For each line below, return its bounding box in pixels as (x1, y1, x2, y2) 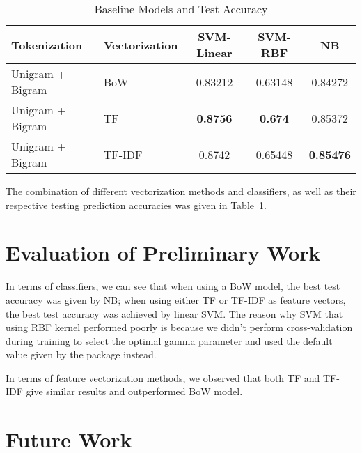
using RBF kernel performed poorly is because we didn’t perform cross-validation (6, 320, 353, 335)
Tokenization (11, 36, 83, 53)
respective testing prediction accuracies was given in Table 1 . (6, 197, 267, 212)
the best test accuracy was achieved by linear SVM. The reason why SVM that (6, 306, 343, 321)
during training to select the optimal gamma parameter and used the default (6, 333, 333, 348)
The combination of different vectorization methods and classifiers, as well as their (6, 184, 356, 198)
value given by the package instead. (6, 347, 157, 362)
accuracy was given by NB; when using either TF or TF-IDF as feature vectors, (6, 292, 346, 307)
